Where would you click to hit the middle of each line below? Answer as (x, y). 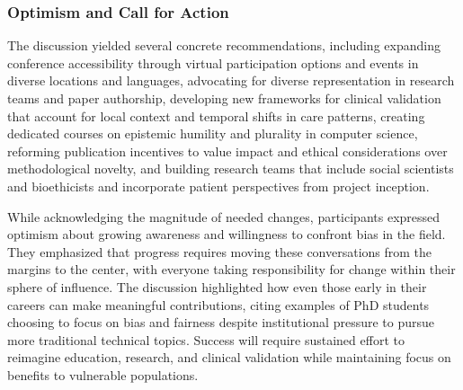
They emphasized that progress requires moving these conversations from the (220, 251)
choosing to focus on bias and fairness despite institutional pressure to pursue (221, 322)
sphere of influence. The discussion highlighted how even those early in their (217, 286)
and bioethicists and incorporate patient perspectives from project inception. (218, 186)
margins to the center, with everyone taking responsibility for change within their (231, 269)
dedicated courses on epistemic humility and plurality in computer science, (213, 133)
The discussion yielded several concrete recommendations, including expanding (224, 45)
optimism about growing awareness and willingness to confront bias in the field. (227, 234)
